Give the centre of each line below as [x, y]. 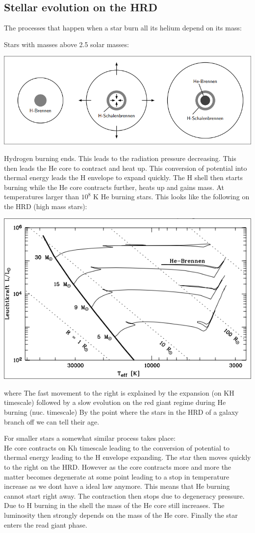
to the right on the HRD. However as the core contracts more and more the [118, 466]
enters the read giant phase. [46, 524]
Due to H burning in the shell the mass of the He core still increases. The [114, 505]
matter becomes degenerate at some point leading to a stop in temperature [117, 476]
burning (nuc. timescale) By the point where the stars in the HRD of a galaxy [121, 412]
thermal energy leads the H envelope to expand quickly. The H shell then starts [123, 177]
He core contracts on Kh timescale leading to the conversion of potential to [117, 447]
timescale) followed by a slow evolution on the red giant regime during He [115, 402]
